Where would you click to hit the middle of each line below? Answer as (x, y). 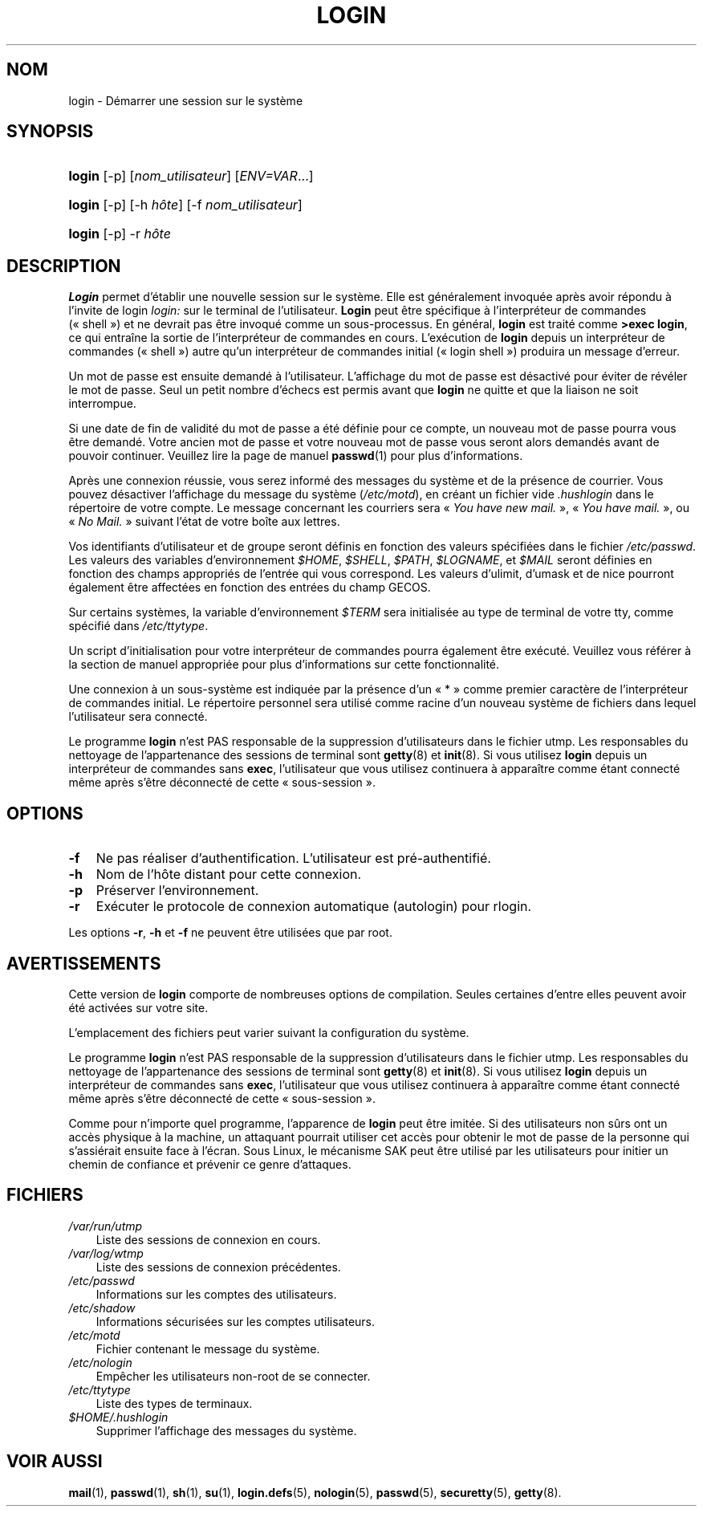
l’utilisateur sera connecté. (138, 717)
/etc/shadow (102, 1308)
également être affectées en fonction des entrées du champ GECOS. (250, 588)
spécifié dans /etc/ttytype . (138, 626)
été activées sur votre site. (138, 1007)
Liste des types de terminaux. (174, 1403)
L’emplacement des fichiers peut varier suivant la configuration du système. (269, 1032)
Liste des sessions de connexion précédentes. (218, 1267)
